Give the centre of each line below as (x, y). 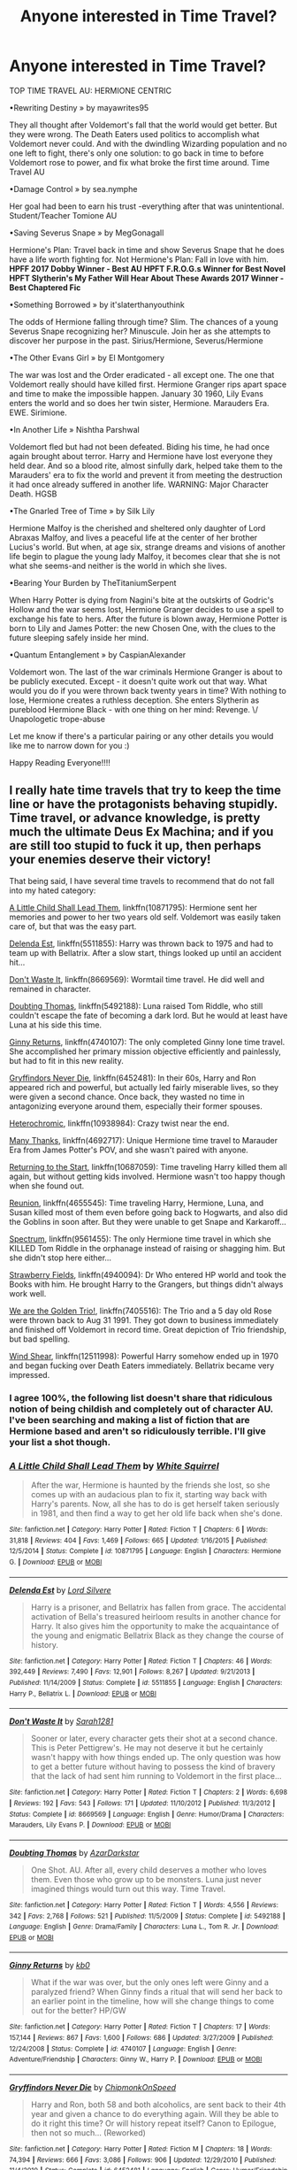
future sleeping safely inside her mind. (79, 637)
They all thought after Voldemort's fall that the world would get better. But (143, 125)
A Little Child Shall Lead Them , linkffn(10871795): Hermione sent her (133, 907)
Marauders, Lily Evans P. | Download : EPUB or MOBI (90, 1825)
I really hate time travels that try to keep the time (145, 791)
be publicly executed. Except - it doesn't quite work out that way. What (138, 681)
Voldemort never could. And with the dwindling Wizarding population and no (148, 143)
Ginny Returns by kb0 (49, 1966)
